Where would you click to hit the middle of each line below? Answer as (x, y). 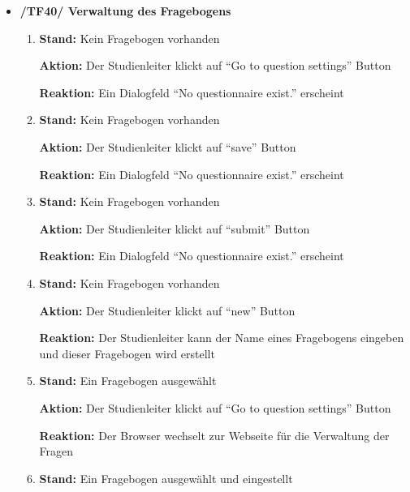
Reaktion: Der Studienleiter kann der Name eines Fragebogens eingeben (222, 338)
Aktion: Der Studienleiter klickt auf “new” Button (167, 310)
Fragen (56, 451)
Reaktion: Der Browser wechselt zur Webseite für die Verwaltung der (214, 435)
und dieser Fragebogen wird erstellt (127, 353)
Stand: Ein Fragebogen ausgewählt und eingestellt (166, 478)
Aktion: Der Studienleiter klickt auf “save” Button (168, 146)
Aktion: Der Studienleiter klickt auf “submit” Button (175, 228)
